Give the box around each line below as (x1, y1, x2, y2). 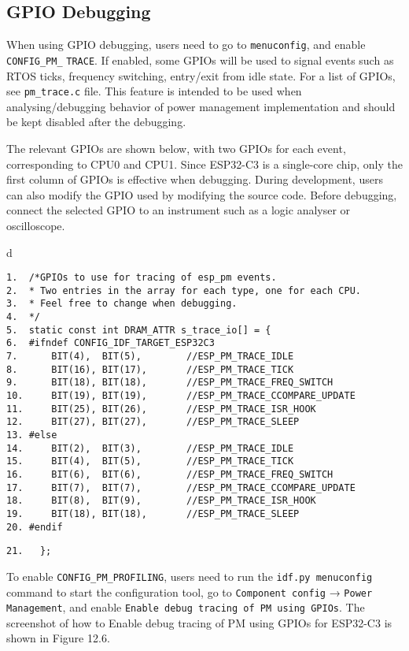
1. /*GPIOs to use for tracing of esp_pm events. (6, 272, 277, 284)
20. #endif (6, 521, 63, 533)
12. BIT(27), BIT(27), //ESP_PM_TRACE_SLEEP (6, 416, 300, 428)
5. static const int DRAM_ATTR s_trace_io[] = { (6, 324, 271, 336)
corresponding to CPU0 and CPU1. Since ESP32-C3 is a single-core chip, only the (6, 155, 403, 172)
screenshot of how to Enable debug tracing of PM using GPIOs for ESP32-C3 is (6, 614, 392, 631)
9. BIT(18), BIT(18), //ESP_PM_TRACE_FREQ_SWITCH (6, 377, 333, 389)
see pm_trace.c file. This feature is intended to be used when (6, 83, 302, 99)
